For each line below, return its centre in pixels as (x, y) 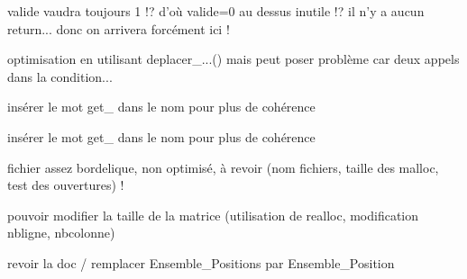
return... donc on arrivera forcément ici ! (119, 28)
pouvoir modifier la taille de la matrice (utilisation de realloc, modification (213, 215)
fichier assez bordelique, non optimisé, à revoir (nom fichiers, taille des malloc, (223, 167)
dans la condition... (60, 76)
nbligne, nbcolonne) (61, 233)
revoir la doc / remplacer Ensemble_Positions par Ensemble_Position (201, 262)
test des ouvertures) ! (66, 185)
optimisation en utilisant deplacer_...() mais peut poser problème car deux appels (233, 59)
